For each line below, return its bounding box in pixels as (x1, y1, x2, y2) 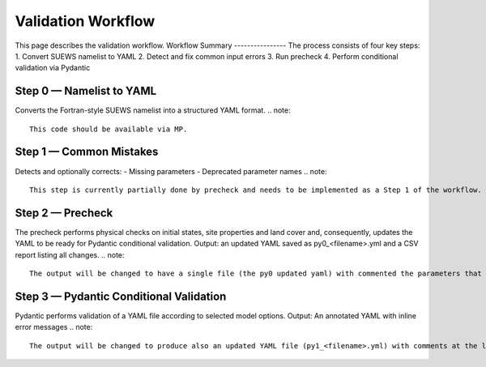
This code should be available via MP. (29, 124, 188, 134)
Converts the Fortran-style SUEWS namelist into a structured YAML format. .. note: (15, 105, 291, 115)
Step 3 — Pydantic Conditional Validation (15, 289, 227, 303)
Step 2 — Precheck (15, 206, 113, 220)
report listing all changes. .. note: (15, 250, 125, 259)
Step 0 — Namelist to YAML (15, 84, 157, 98)
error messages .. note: (15, 322, 93, 332)
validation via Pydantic (15, 63, 91, 73)
